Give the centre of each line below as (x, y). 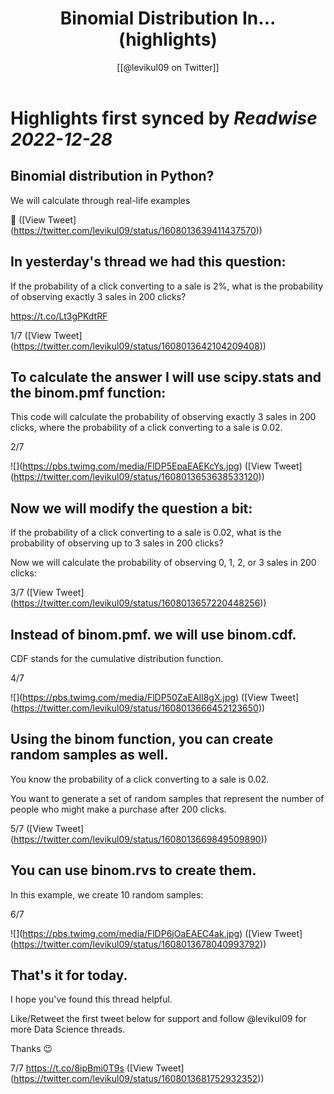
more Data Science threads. (68, 1029)
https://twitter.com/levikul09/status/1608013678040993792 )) (140, 944)
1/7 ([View (31, 335)
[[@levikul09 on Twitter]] (168, 67)
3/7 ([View (32, 593)
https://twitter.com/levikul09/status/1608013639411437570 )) (138, 230)
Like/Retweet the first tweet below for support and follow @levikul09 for (158, 1019)
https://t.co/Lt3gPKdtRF (59, 316)
